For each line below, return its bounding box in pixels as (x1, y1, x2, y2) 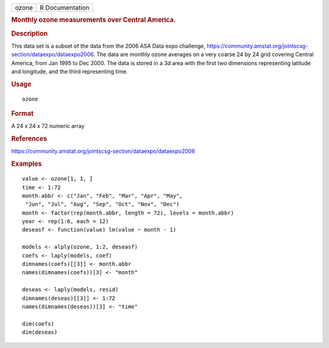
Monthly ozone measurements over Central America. (11, 16, 176, 24)
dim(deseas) (22, 329, 58, 336)
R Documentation (40, 4, 90, 12)
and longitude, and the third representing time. (11, 68, 128, 76)
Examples (11, 160, 42, 168)
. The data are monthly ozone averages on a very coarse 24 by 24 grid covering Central (93, 51, 314, 58)
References (11, 135, 48, 143)
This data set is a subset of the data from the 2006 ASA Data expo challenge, (11, 42, 205, 49)
